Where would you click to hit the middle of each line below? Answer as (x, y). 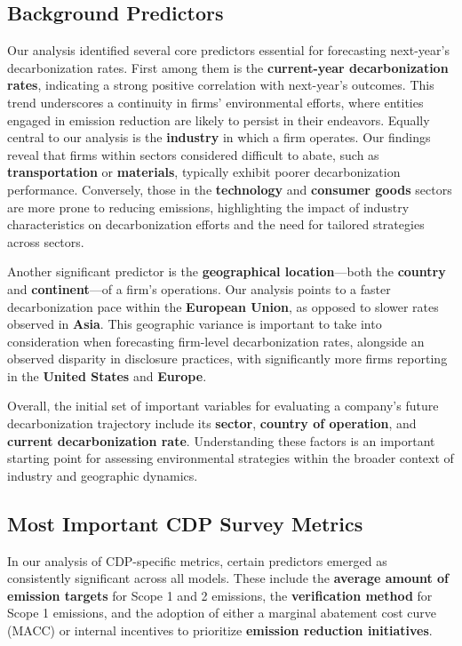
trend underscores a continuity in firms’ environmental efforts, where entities (215, 102)
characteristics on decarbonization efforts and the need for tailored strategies (216, 224)
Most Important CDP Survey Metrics (185, 523)
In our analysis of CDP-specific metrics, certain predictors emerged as (197, 560)
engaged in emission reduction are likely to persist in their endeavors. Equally (219, 120)
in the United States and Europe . (107, 375)
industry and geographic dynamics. (103, 475)
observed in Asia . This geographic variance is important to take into (195, 324)
